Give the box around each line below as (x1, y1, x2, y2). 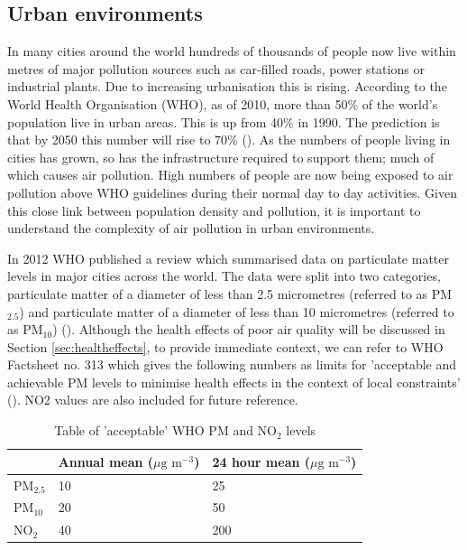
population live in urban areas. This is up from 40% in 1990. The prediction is (7, 112, 440, 131)
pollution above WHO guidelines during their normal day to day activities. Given (7, 182, 457, 201)
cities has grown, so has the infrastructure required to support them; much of (7, 147, 435, 166)
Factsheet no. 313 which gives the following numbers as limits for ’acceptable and (7, 355, 457, 374)
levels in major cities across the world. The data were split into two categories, (7, 266, 441, 285)
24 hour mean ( (212, 452, 311, 471)
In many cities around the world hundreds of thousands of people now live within (7, 42, 456, 61)
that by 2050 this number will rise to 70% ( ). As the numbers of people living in (7, 130, 451, 149)
